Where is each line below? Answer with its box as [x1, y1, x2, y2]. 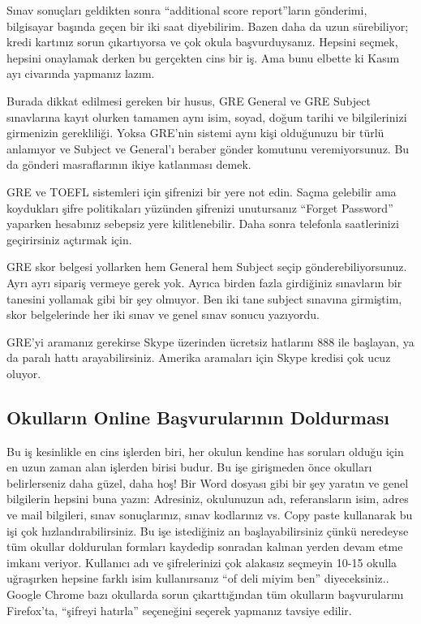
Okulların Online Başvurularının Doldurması [6, 404, 389, 429]
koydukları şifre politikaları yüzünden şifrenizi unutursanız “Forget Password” [6, 199, 393, 216]
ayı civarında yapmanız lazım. [6, 65, 155, 82]
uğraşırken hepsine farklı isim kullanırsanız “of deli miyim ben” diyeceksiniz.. [6, 570, 389, 587]
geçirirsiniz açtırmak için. [6, 230, 132, 247]
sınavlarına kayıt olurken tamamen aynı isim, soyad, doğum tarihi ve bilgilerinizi [6, 108, 407, 125]
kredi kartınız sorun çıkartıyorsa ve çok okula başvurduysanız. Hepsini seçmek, [6, 33, 398, 50]
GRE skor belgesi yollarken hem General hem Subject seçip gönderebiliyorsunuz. [6, 258, 407, 275]
